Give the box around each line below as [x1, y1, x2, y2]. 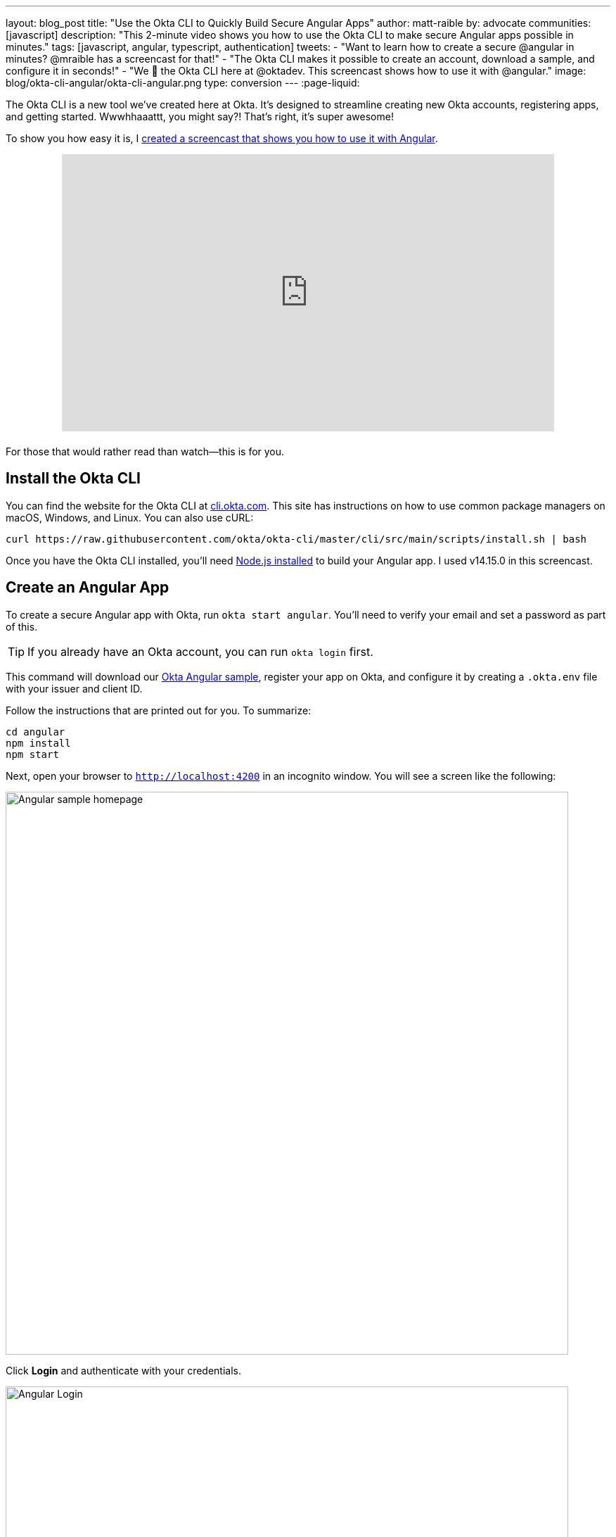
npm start [6, 748, 59, 760]
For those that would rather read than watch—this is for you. [6, 445, 285, 457]
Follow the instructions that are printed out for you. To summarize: [6, 704, 312, 716]
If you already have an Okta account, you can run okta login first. [27, 644, 373, 659]
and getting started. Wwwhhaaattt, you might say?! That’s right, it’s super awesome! [6, 110, 394, 122]
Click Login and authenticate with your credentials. [6, 1364, 241, 1377]
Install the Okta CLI [6, 469, 141, 488]
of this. [6, 620, 38, 633]
